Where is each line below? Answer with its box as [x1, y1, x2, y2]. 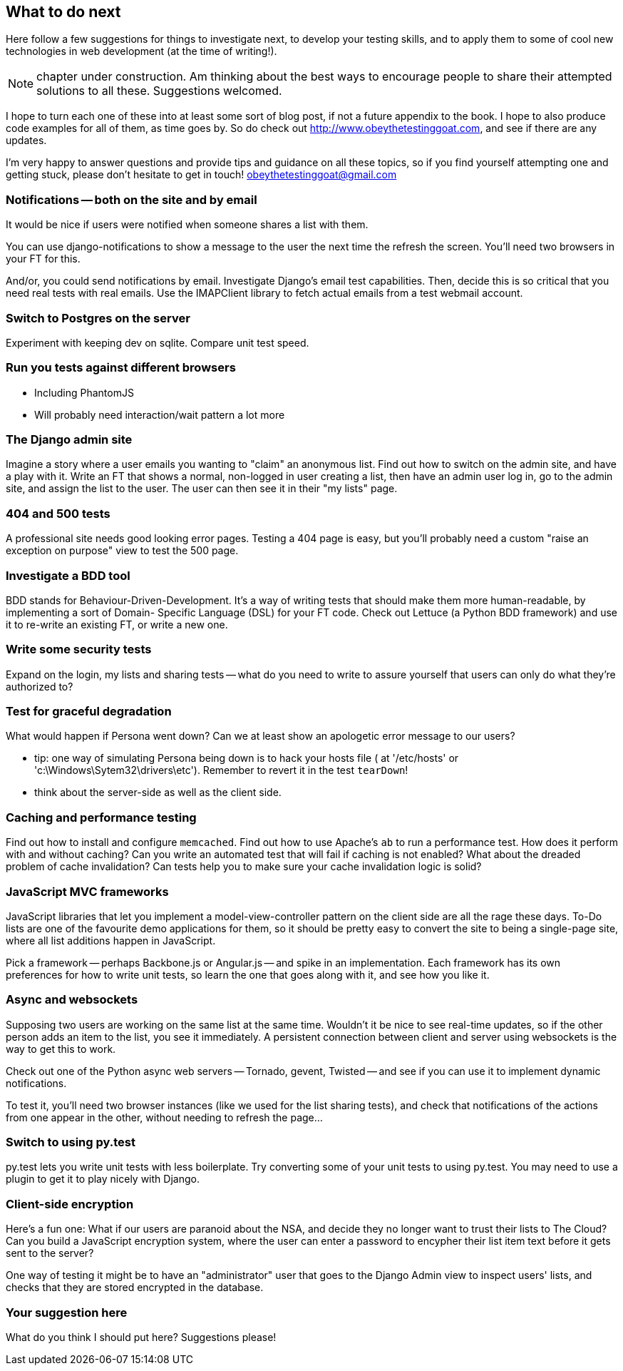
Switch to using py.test [6, 1135, 135, 1150]
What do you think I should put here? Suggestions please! [6, 1330, 277, 1343]
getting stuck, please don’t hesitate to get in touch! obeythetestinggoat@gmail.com [6, 168, 397, 181]
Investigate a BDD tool [6, 568, 130, 583]
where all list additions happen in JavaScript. [6, 934, 216, 947]
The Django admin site [6, 432, 133, 447]
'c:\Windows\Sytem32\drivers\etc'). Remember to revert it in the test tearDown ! [34, 764, 408, 777]
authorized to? [6, 680, 73, 693]
